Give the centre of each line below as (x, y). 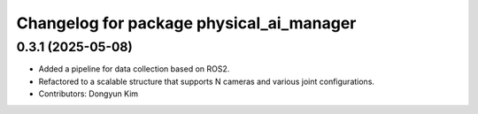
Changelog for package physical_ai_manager (186, 23)
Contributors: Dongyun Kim (89, 94)
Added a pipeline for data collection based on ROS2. (134, 69)
